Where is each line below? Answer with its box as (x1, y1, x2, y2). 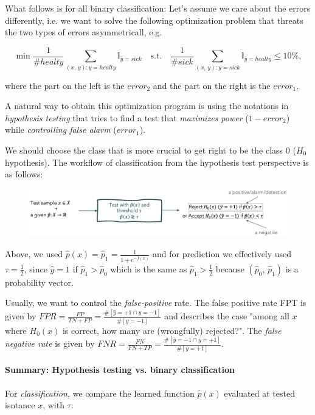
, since (24, 262, 47, 275)
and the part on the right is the (153, 79, 271, 91)
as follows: (5, 168, 43, 180)
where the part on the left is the (5, 79, 125, 91)
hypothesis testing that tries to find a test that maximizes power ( (5, 111, 249, 124)
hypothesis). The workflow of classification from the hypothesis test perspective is (5, 155, 309, 168)
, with (43, 399, 64, 411)
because (215, 262, 244, 275)
